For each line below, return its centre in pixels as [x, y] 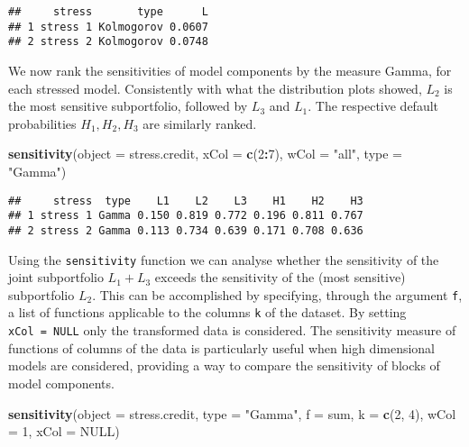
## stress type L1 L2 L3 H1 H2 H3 [186, 201]
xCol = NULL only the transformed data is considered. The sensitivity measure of [232, 330]
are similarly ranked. [200, 123]
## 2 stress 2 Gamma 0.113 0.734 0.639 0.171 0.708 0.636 [186, 230]
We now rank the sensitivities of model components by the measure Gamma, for [230, 70]
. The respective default [373, 106]
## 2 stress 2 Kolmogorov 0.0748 [108, 42]
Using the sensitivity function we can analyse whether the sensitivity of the [224, 259]
